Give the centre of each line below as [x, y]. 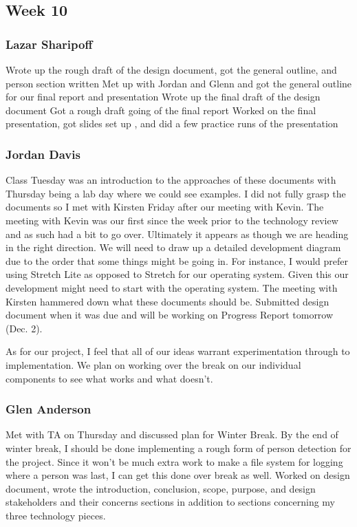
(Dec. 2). [24, 328]
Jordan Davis [43, 154]
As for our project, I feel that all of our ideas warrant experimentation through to [178, 351]
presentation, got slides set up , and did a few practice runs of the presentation [172, 123]
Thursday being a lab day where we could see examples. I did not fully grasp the [176, 193]
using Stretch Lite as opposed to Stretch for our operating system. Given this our [177, 274]
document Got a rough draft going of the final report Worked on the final [161, 110]
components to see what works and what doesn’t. [109, 378]
